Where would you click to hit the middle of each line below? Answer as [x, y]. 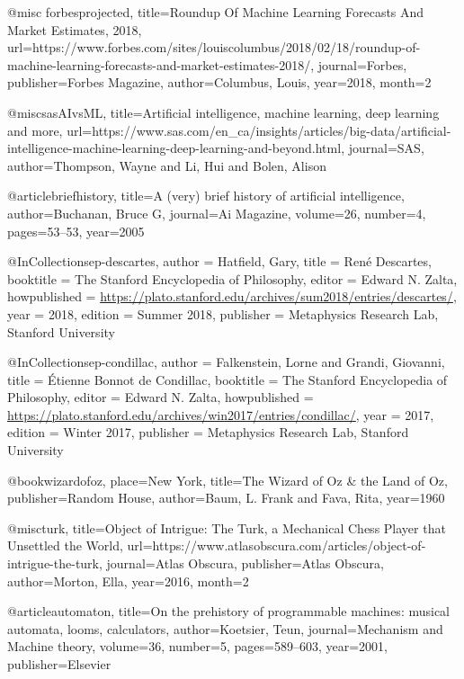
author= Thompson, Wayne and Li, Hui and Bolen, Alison [167, 165]
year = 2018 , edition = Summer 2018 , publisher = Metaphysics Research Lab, [223, 313]
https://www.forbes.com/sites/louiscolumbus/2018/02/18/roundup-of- [227, 47]
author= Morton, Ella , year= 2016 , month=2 [128, 581]
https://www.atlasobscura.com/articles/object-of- [289, 545]
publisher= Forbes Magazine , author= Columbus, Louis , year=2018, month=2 [219, 82]
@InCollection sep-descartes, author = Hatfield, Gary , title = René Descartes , [220, 261]
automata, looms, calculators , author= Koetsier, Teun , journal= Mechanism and [225, 628]
